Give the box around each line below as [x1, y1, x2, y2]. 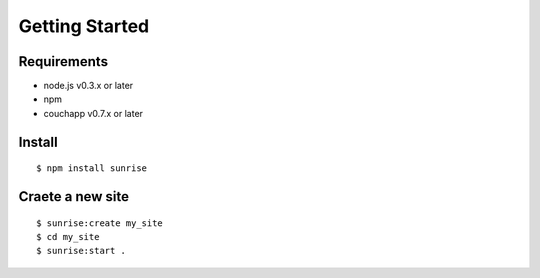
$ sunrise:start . [36, 245, 127, 257]
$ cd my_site [36, 231, 100, 243]
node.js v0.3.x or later [43, 80, 134, 92]
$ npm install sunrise [36, 163, 148, 174]
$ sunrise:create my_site [36, 217, 164, 229]
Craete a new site [18, 188, 130, 205]
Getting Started [18, 15, 150, 37]
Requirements [18, 53, 109, 70]
